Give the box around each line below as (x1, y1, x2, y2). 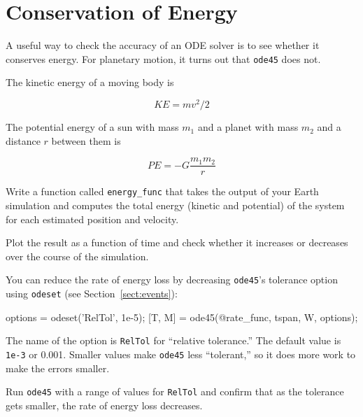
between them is (51, 133, 121, 148)
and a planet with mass (197, 120, 299, 134)
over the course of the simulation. (6, 248, 149, 263)
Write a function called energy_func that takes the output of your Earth (6, 184, 319, 199)
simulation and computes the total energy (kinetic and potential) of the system (6, 197, 345, 212)
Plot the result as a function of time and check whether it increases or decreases (6, 235, 348, 250)
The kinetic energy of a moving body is (6, 75, 174, 90)
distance (6, 133, 41, 148)
